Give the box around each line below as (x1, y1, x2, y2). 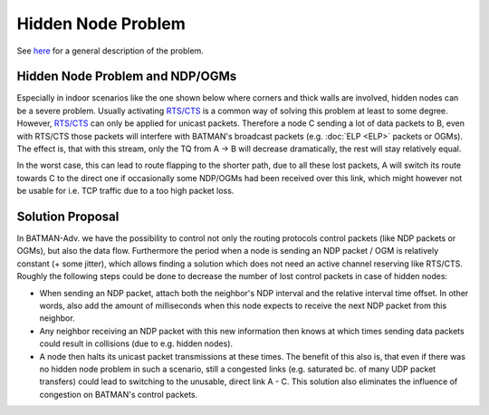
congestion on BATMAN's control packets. (39, 389, 198, 400)
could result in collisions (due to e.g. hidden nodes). (39, 338, 234, 349)
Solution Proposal (16, 209, 120, 224)
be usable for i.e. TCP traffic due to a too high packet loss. (16, 186, 235, 197)
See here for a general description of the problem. (16, 45, 204, 56)
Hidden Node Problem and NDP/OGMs (16, 69, 237, 84)
